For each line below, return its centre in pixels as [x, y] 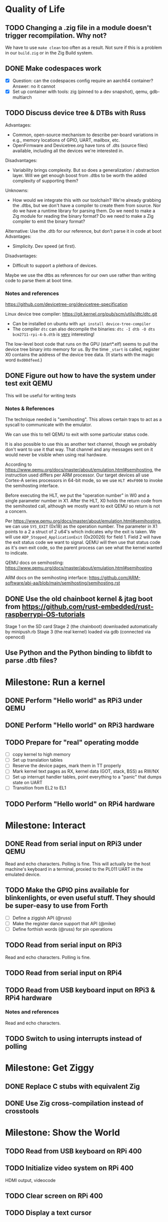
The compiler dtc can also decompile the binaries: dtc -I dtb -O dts [84, 329]
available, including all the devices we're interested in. [68, 151]
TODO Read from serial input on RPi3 [63, 945]
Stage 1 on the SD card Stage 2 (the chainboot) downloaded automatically [81, 626]
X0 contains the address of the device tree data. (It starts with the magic [80, 355]
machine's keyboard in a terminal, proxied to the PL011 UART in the [74, 869]
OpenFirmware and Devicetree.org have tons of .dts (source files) [80, 145]
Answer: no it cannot [34, 86]
